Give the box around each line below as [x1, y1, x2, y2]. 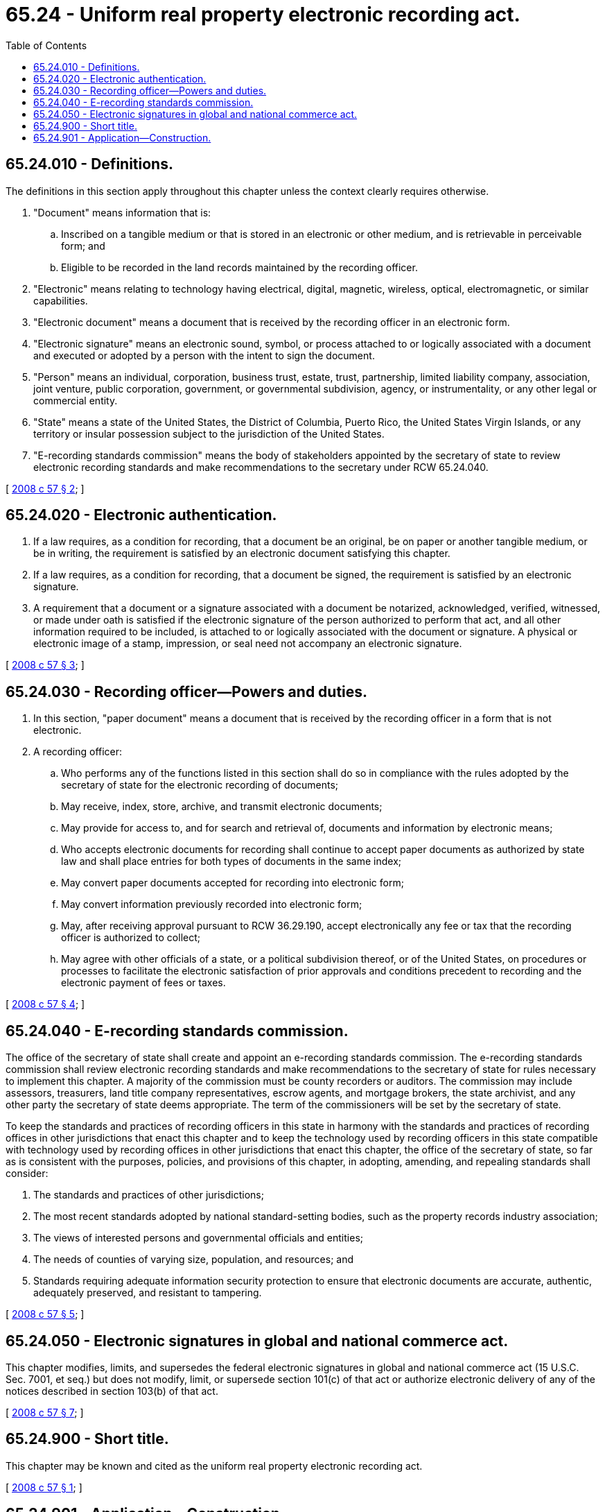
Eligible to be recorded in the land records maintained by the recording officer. [61, 261, 418, 273]
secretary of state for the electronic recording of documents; [61, 779, 339, 791]
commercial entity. [33, 394, 118, 406]
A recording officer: [33, 746, 123, 758]
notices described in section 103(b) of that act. [6, 1384, 218, 1397]
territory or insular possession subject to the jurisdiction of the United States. [33, 427, 385, 440]
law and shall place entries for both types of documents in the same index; [61, 855, 402, 868]
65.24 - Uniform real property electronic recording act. [6, 3, 520, 26]
